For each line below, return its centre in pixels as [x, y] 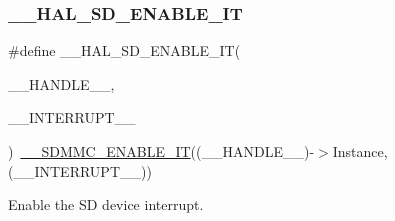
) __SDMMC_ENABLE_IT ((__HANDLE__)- [161, 151]
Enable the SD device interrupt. [106, 204]
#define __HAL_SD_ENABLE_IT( [124, 50]
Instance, [360, 151]
